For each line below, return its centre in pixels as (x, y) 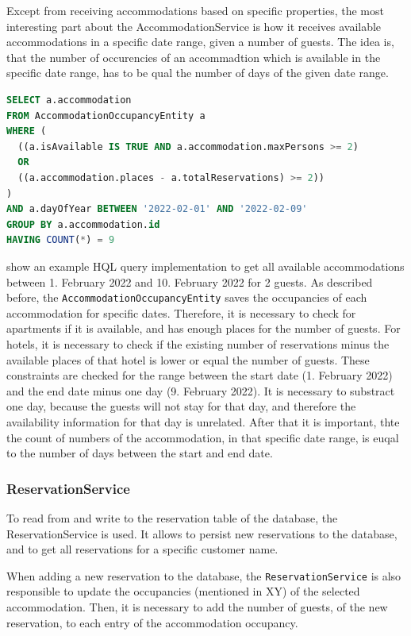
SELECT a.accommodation (69, 100)
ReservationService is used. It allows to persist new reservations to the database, (202, 533)
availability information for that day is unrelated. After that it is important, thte (203, 421)
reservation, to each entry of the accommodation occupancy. (152, 622)
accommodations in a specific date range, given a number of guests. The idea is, (200, 42)
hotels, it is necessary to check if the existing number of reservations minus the (198, 343)
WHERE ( (27, 131)
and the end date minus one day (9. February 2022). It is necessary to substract (201, 390)
